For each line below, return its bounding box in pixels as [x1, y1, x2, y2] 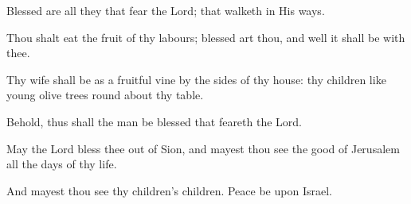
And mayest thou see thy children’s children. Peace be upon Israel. [6, 182, 332, 198]
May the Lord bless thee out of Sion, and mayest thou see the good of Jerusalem [6, 140, 400, 156]
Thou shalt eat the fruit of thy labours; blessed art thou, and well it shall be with [6, 29, 405, 45]
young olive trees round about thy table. [6, 87, 204, 103]
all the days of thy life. [6, 156, 117, 172]
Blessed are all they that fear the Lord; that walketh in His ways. [6, 2, 325, 18]
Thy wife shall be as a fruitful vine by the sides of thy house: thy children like [6, 71, 386, 87]
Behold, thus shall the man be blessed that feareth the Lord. [6, 113, 302, 129]
